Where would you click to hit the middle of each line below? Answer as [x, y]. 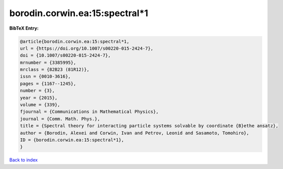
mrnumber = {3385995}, [48, 62]
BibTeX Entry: [24, 28]
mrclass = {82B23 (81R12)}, [55, 70]
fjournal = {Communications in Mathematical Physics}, [89, 112]
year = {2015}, [39, 98]
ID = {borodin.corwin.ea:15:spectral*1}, [72, 140]
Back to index [23, 160]
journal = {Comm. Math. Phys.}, [60, 119]
